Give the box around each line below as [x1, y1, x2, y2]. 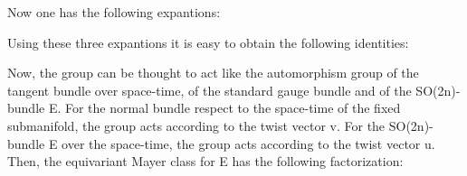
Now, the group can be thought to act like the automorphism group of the [7, 63, 419, 82]
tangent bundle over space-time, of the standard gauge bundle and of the [7, 80, 412, 99]
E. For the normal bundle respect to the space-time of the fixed [48, 98, 401, 117]
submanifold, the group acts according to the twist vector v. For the [7, 116, 386, 134]
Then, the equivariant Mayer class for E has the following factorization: [7, 152, 404, 171]
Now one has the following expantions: [7, 3, 221, 21]
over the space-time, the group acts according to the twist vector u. [62, 134, 435, 153]
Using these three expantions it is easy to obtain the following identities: [7, 32, 409, 51]
